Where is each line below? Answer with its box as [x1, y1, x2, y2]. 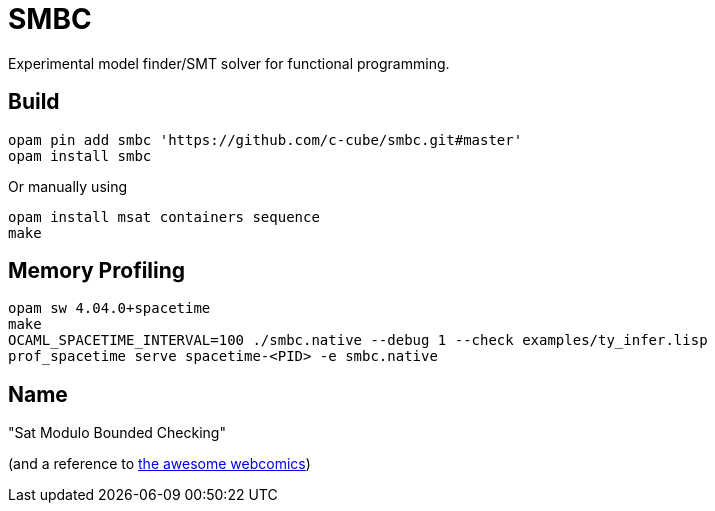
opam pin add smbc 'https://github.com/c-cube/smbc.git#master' [8, 131, 523, 148]
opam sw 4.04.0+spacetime [8, 300, 211, 317]
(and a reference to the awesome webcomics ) [8, 455, 311, 473]
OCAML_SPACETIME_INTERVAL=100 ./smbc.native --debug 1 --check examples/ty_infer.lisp [8, 332, 708, 349]
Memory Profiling [8, 258, 186, 284]
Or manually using [8, 177, 128, 195]
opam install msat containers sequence [8, 208, 320, 225]
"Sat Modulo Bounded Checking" [8, 424, 226, 442]
